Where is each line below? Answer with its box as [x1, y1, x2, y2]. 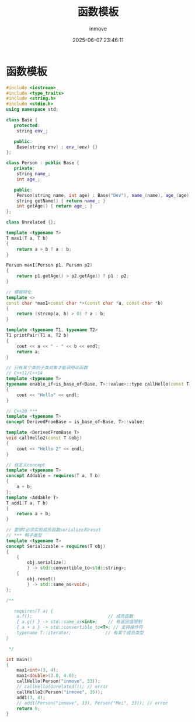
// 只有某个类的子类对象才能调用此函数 [6, 365, 88, 371]
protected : [13, 122, 41, 128]
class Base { [6, 117, 38, 123]
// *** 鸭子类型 [6, 533, 42, 539]
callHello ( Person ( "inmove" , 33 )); [16, 678, 100, 684]
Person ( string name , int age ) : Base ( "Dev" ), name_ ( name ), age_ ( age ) [16, 192, 190, 198]
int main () [6, 656, 33, 662]
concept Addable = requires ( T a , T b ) [6, 473, 100, 479]
